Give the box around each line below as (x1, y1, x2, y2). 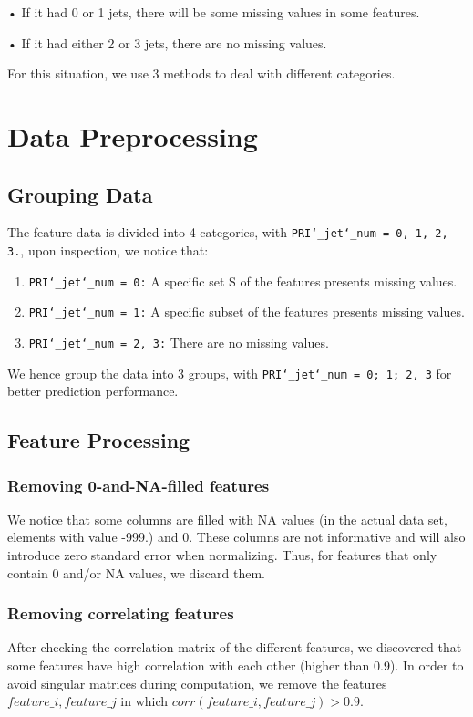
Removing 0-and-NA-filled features (7, 473, 270, 496)
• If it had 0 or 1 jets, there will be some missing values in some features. (7, 3, 420, 21)
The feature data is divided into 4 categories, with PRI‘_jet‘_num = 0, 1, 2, (7, 223, 448, 242)
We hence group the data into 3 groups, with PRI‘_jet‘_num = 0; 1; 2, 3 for (7, 363, 452, 382)
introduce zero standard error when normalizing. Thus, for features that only (7, 546, 437, 565)
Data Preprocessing (7, 117, 258, 154)
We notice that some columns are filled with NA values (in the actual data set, (7, 509, 447, 528)
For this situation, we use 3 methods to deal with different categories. (7, 64, 396, 83)
